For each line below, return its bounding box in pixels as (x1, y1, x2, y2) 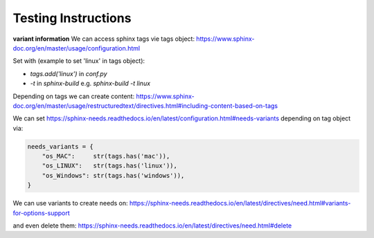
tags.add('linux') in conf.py (30, 69, 107, 77)
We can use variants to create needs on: (12, 199, 128, 208)
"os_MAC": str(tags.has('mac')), (42, 152, 170, 161)
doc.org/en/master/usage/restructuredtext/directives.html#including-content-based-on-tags (12, 101, 278, 110)
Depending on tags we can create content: (12, 92, 135, 100)
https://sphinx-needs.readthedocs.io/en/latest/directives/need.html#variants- (129, 199, 351, 208)
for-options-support (12, 208, 71, 217)
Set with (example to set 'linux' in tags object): (12, 57, 145, 65)
